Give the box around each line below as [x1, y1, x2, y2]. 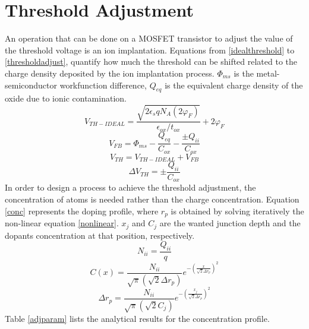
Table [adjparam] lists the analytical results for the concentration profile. [5, 312, 270, 324]
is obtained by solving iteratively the [171, 204, 304, 217]
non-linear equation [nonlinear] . [5, 217, 119, 229]
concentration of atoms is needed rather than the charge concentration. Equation [5, 193, 299, 205]
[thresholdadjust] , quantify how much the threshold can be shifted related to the [5, 55, 298, 68]
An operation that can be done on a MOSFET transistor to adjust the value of [5, 32, 293, 45]
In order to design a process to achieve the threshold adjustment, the [5, 181, 256, 194]
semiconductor [5, 78, 58, 91]
